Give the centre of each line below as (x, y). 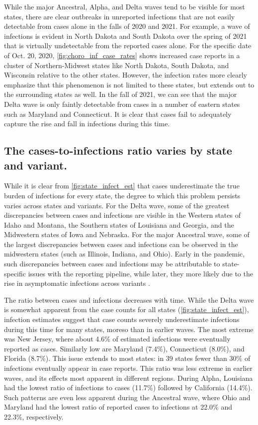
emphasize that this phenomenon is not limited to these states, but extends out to (129, 84)
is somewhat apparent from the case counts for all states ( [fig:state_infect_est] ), (127, 309)
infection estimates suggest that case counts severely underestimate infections (122, 319)
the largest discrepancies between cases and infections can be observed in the (121, 244)
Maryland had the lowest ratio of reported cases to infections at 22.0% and (118, 407)
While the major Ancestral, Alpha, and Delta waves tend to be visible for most (125, 6)
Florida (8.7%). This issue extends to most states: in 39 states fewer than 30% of (127, 358)
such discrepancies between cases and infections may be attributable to (112, 264)
